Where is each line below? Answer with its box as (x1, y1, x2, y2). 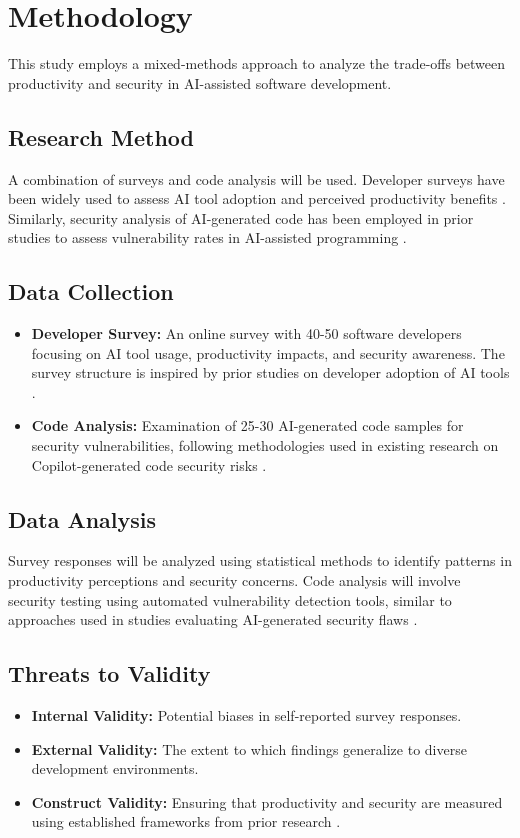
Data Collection (8, 276, 174, 307)
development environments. (31, 758, 199, 779)
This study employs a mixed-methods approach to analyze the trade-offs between (8, 53, 506, 74)
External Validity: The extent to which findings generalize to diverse (31, 738, 467, 759)
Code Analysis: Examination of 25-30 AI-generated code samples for (31, 415, 464, 436)
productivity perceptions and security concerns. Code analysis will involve (8, 570, 461, 591)
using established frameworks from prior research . (31, 811, 341, 832)
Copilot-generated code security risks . (31, 454, 267, 475)
